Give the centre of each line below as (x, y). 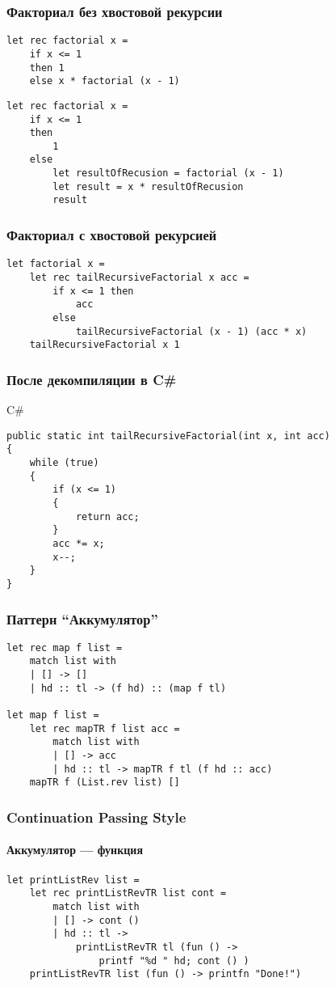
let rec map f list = (65, 647)
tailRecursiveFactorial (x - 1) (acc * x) (191, 331)
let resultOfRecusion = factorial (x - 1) (168, 174)
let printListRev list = (73, 880)
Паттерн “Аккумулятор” (82, 618)
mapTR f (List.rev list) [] (105, 783)
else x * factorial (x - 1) (105, 81)
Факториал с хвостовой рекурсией (112, 235)
